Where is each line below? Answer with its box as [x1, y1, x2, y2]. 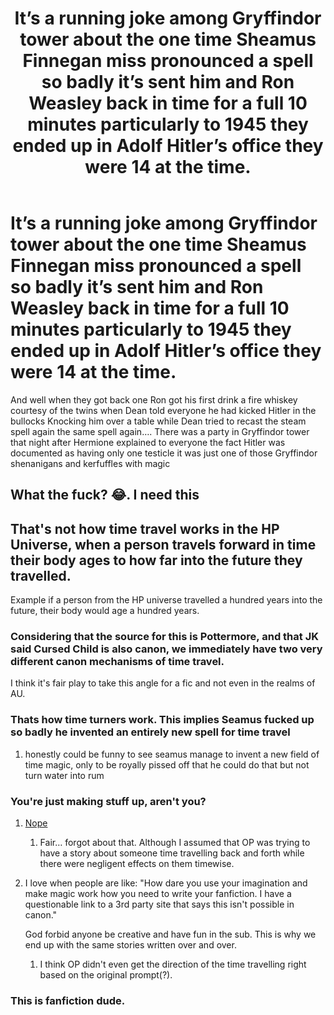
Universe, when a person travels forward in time [10, 536, 317, 553]
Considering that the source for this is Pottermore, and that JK [10, 630, 319, 644]
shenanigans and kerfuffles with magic [10, 457, 171, 469]
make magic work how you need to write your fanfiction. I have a [24, 888, 292, 900]
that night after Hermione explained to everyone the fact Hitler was [10, 436, 286, 448]
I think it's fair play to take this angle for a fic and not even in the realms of [10, 677, 316, 689]
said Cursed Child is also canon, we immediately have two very [10, 642, 323, 656]
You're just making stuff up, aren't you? [10, 794, 207, 808]
